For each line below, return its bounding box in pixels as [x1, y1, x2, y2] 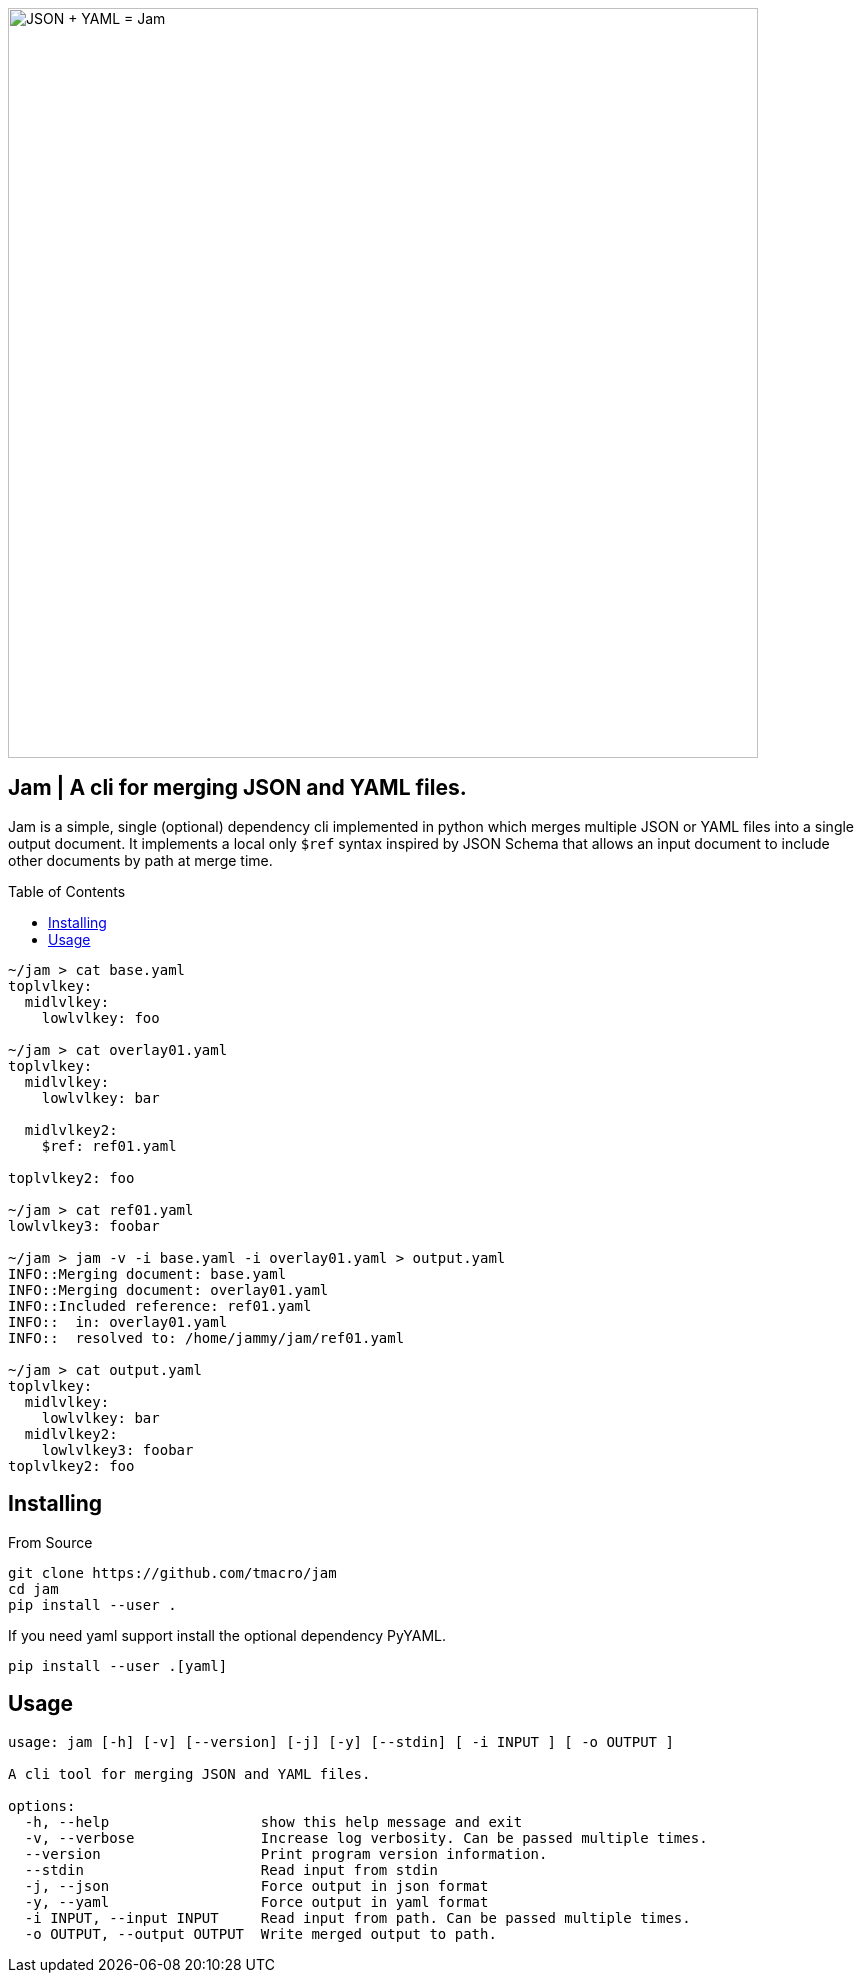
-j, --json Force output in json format [24, 1877, 489, 1894]
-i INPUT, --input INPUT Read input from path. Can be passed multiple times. [24, 1909, 691, 1926]
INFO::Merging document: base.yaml [8, 1265, 287, 1282]
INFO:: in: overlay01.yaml [8, 1313, 228, 1330]
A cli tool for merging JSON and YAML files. [8, 1765, 371, 1782]
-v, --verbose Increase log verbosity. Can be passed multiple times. [24, 1829, 708, 1846]
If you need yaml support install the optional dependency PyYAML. [8, 1626, 447, 1644]
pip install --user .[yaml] [8, 1657, 228, 1674]
